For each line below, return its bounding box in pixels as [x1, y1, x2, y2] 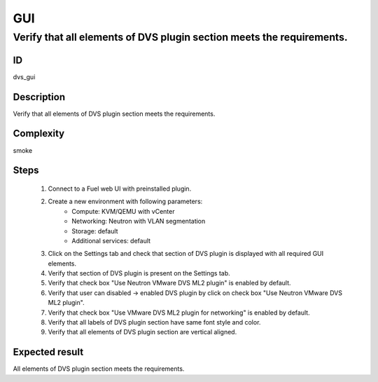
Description [13, 91, 66, 103]
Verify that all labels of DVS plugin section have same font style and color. [48, 318, 261, 327]
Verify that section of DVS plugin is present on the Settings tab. [48, 269, 230, 278]
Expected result [13, 346, 84, 358]
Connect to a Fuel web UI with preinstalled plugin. [48, 184, 192, 193]
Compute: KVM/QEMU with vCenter [71, 207, 175, 215]
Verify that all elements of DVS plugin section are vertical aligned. [48, 328, 237, 336]
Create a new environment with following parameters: [48, 197, 203, 206]
